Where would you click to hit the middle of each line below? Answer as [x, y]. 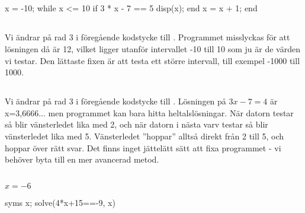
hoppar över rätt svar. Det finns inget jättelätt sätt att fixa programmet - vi [143, 147]
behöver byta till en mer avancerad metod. [82, 159]
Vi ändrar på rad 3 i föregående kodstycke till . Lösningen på [115, 101]
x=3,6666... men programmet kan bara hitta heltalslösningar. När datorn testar [149, 112]
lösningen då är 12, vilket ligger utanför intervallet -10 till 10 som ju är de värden [152, 48]
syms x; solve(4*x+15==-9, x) [60, 203]
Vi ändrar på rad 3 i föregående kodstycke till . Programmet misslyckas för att [147, 37]
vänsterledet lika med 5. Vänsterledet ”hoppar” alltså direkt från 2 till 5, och [144, 136]
